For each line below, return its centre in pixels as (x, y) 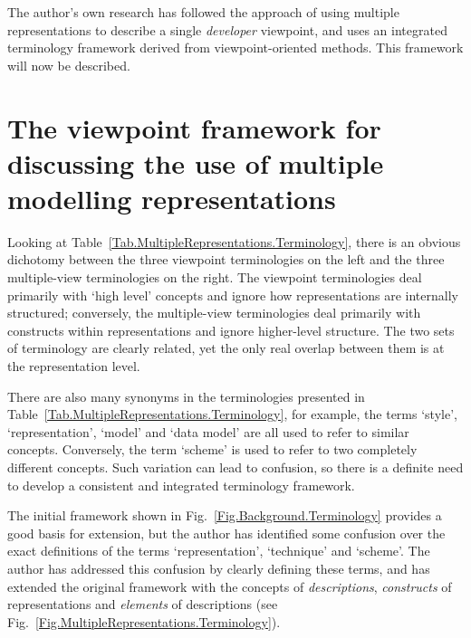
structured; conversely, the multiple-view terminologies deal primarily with (214, 313)
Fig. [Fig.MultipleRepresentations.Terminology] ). (144, 621)
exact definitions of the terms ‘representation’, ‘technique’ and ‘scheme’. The (219, 551)
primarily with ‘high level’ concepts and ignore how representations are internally (233, 295)
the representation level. (74, 366)
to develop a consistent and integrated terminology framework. (181, 485)
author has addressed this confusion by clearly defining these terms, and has (219, 568)
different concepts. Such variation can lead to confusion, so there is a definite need (235, 467)
